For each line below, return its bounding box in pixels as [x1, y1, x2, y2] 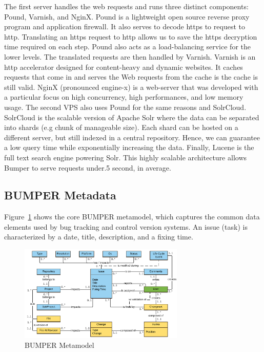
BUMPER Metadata [4, 187, 116, 203]
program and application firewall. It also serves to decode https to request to [4, 21, 245, 32]
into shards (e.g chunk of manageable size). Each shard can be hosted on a [4, 122, 238, 133]
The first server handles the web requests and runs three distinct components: [4, 1, 249, 11]
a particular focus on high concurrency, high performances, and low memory [4, 91, 243, 102]
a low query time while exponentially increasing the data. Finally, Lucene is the [4, 142, 254, 153]
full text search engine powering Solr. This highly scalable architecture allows [4, 152, 247, 162]
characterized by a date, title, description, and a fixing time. [4, 231, 193, 242]
